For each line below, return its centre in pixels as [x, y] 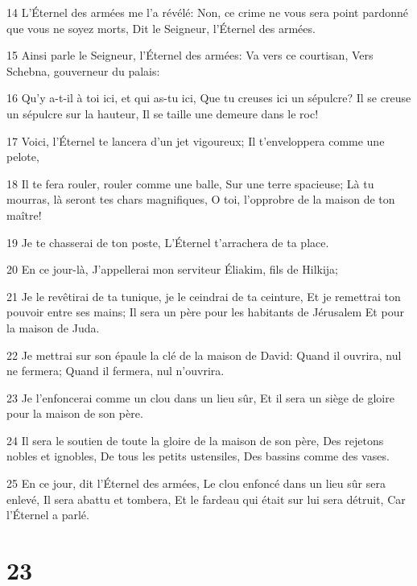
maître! [24, 215]
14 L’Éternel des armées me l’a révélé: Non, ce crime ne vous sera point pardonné [208, 12]
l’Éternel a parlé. [48, 515]
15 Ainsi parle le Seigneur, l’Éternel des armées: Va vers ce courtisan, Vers [190, 55]
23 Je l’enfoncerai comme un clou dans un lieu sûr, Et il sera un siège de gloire [200, 397]
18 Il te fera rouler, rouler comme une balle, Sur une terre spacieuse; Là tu [190, 183]
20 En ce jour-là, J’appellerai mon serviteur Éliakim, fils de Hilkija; [172, 269]
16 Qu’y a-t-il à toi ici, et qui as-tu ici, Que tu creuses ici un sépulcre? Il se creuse [209, 98]
